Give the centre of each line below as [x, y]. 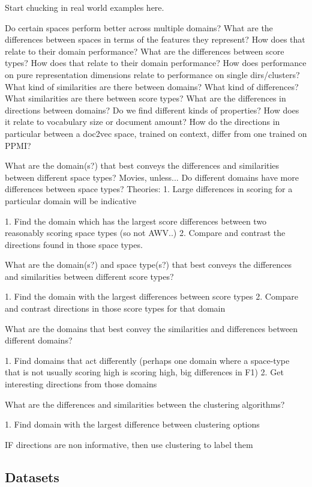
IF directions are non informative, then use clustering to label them [129, 444]
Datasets [32, 476]
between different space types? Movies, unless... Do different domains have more [152, 177]
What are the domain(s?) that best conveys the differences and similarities [142, 165]
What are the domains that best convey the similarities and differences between [151, 328]
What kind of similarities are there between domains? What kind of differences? [152, 86]
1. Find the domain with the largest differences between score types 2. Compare [152, 296]
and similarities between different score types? [89, 276]
